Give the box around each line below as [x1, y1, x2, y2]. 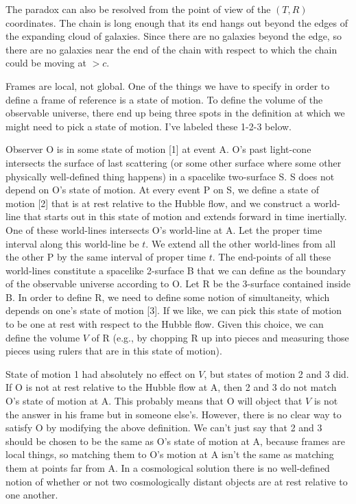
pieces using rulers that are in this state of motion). [5, 344, 222, 358]
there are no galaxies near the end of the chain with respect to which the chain [5, 42, 337, 56]
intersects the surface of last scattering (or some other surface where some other [5, 155, 342, 169]
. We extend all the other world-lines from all [145, 236, 336, 250]
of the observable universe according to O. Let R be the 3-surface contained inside [5, 276, 351, 291]
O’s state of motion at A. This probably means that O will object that [5, 394, 302, 408]
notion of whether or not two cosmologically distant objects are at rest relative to [5, 474, 348, 488]
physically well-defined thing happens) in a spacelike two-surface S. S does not [5, 169, 335, 183]
